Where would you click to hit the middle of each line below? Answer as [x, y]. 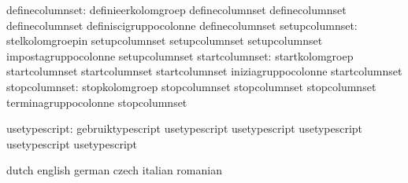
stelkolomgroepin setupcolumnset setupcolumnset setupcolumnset [165, 40]
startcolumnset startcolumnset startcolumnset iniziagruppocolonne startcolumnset [204, 71]
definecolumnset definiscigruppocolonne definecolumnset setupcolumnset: [182, 25]
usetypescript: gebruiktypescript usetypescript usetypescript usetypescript [185, 128]
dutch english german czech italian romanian [114, 170]
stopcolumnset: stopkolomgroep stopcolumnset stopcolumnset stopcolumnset [191, 86]
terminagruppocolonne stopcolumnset [97, 102]
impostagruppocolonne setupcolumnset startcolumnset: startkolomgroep [180, 55]
